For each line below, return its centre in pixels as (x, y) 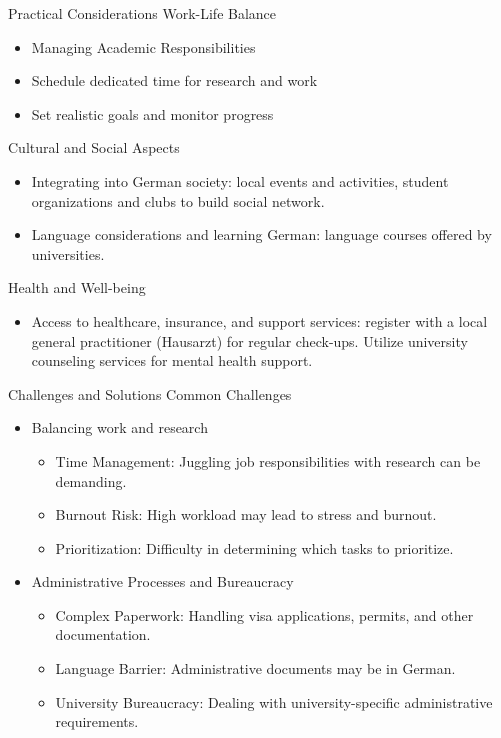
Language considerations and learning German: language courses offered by (261, 234)
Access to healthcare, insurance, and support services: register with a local (259, 320)
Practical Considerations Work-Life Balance (142, 13)
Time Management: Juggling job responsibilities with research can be (268, 460)
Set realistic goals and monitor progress (152, 113)
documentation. (103, 634)
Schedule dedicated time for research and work (174, 80)
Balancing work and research (119, 427)
